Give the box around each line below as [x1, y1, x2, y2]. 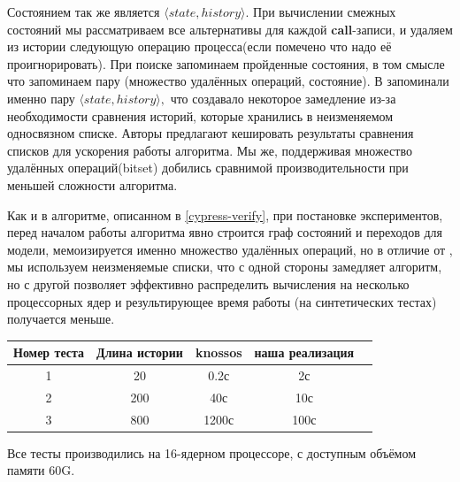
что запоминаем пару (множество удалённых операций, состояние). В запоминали [7, 72, 449, 90]
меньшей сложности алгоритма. [7, 175, 178, 194]
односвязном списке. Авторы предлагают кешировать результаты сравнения [7, 124, 414, 142]
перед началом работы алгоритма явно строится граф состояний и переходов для [7, 223, 443, 241]
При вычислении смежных [253, 3, 396, 20]
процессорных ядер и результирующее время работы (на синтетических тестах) [7, 292, 437, 310]
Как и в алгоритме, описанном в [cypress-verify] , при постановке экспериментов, [7, 205, 443, 224]
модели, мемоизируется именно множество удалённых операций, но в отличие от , [7, 240, 453, 258]
